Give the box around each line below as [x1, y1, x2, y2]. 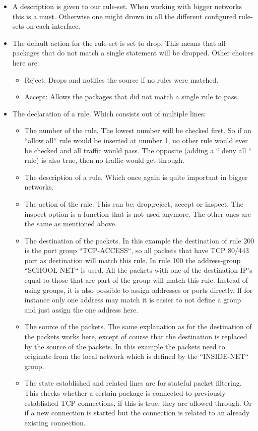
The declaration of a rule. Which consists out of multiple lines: [12, 108, 206, 118]
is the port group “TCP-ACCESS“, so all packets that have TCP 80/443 [24, 245, 249, 256]
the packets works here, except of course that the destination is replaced [24, 331, 247, 342]
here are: [12, 57, 39, 68]
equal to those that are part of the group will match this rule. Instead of [24, 275, 248, 285]
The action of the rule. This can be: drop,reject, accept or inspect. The [24, 198, 243, 209]
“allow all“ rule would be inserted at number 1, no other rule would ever [24, 135, 248, 145]
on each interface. [26, 21, 81, 31]
